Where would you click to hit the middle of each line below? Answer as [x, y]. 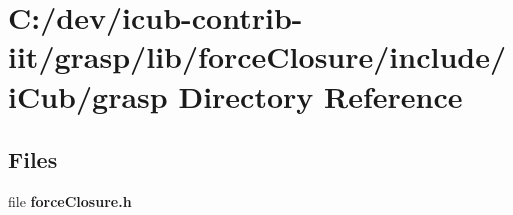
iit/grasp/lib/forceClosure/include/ [257, 56]
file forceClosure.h [70, 200]
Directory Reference [320, 95]
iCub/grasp [88, 95]
